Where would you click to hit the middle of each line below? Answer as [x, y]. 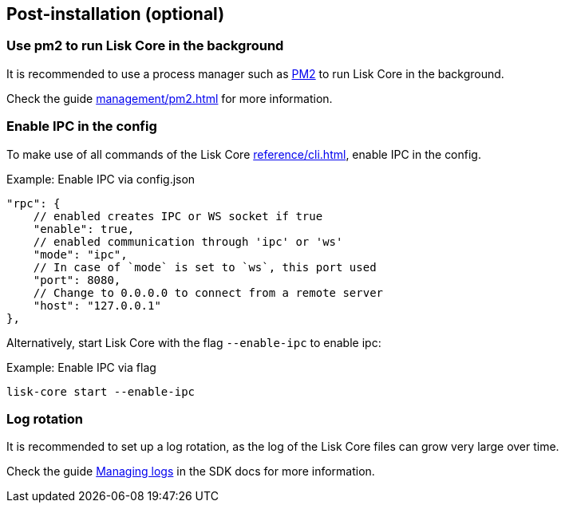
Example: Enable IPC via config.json [101, 179]
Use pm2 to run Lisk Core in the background [145, 46]
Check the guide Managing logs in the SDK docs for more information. [191, 472]
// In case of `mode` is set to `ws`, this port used [205, 267]
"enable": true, [84, 229]
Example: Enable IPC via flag [81, 367]
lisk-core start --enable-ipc [101, 391]
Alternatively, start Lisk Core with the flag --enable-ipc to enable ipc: [194, 342]
